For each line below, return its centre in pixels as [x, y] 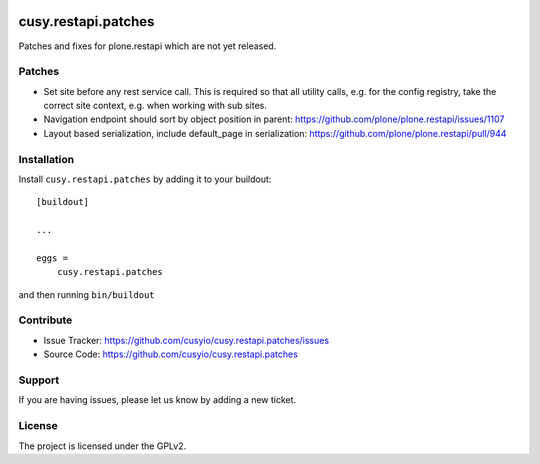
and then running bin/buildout [86, 294]
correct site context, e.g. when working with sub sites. [155, 106]
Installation [46, 159]
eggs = [52, 258]
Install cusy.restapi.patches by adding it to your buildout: [145, 179]
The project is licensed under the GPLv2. [102, 446]
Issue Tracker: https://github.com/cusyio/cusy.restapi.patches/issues [186, 340]
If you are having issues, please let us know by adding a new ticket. [157, 400]
